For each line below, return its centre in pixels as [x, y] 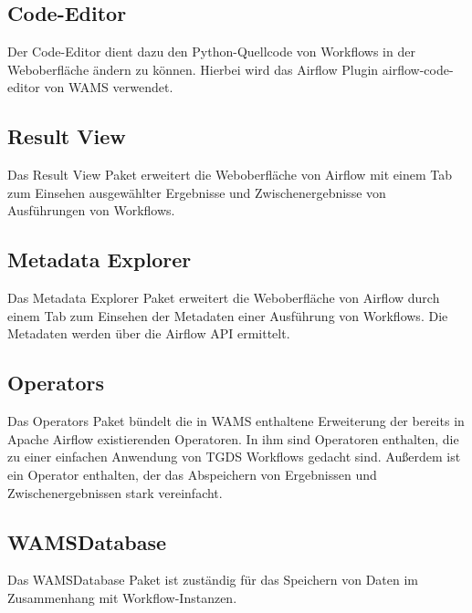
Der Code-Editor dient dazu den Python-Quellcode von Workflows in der [211, 52]
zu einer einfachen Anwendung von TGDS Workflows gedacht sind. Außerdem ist [234, 457]
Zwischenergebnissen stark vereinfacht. [115, 492]
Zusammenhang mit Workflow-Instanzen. [122, 597]
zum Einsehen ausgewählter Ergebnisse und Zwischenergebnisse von [197, 192]
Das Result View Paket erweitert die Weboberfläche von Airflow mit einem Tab [230, 175]
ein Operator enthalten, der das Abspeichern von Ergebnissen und [192, 474]
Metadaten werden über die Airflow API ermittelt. [149, 333]
